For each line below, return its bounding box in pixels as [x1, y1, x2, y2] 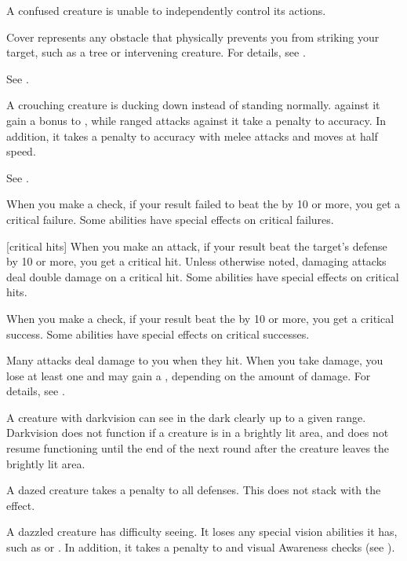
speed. [6, 143, 36, 159]
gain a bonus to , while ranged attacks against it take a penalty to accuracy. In [6, 112, 387, 128]
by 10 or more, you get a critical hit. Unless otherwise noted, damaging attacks [6, 253, 387, 269]
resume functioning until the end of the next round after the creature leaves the [6, 440, 390, 456]
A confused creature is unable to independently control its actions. [6, 2, 326, 18]
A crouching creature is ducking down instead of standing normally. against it [6, 97, 380, 113]
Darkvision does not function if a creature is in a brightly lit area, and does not [6, 424, 389, 441]
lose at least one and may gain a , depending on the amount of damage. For [6, 367, 371, 383]
